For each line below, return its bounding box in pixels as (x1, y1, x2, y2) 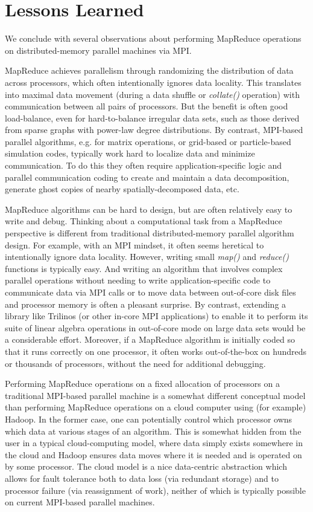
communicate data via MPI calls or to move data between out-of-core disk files (5, 286, 296, 298)
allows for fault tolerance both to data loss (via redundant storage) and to (5, 471, 279, 484)
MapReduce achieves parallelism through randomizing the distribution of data (5, 64, 294, 77)
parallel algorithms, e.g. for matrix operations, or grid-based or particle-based (5, 135, 291, 147)
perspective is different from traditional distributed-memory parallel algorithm (5, 227, 294, 239)
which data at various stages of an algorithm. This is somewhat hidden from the (5, 424, 302, 437)
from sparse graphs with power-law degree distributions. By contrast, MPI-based (5, 123, 303, 136)
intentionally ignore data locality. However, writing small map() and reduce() (5, 250, 289, 263)
